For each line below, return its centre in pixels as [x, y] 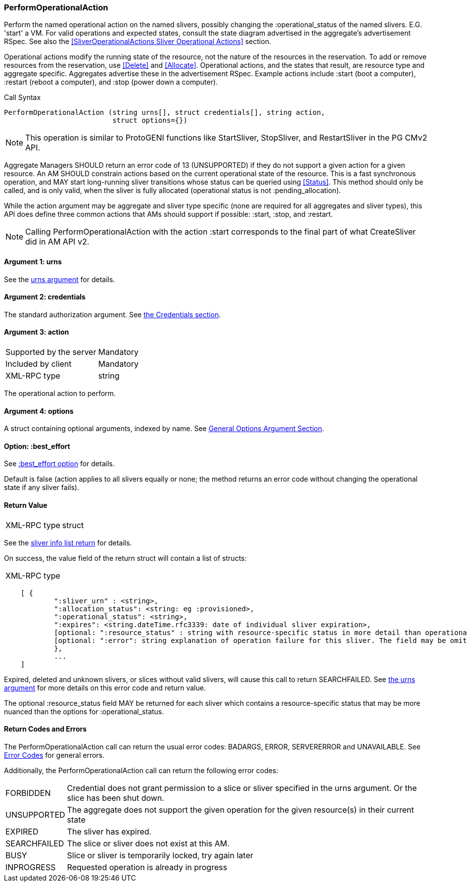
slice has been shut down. [116, 798]
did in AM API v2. [57, 242]
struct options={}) [150, 121]
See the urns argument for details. [60, 279]
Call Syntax [23, 98]
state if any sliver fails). [42, 488]
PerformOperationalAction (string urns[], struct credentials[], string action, [165, 113]
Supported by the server [51, 352]
